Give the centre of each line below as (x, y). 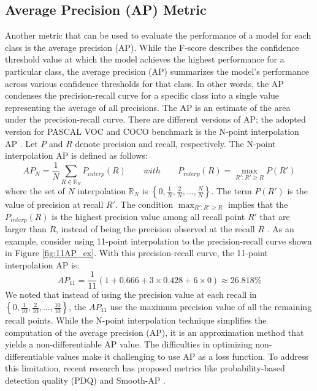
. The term (231, 190)
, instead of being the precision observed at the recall (155, 228)
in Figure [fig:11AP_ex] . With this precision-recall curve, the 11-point (136, 253)
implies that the (258, 204)
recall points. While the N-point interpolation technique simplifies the (136, 320)
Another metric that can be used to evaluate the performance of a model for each (158, 35)
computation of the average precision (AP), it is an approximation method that (155, 332)
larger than (26, 228)
